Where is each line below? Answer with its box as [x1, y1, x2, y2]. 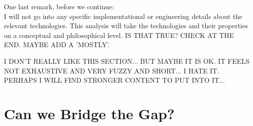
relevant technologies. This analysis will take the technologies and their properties [4, 20, 248, 31]
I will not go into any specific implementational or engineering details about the [4, 11, 243, 21]
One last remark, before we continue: [4, 1, 114, 11]
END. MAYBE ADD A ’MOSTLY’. [4, 39, 110, 50]
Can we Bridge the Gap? [4, 103, 175, 123]
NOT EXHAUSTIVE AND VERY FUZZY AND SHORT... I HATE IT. [4, 65, 219, 75]
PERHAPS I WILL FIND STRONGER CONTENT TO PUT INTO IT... [4, 75, 225, 85]
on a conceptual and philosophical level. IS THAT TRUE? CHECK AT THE [4, 30, 234, 40]
